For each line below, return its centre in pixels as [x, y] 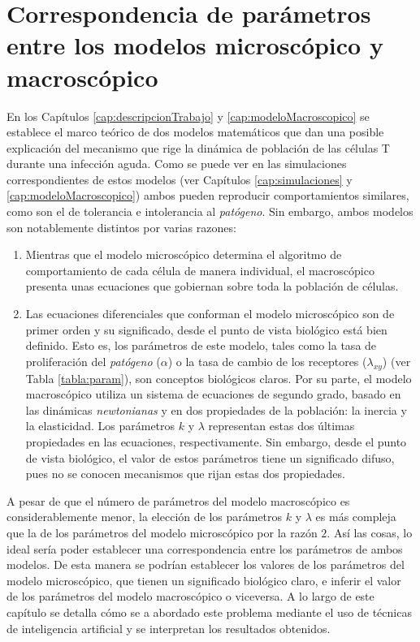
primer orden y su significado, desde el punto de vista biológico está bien [206, 329]
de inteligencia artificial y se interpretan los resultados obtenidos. [169, 628]
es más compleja [356, 517]
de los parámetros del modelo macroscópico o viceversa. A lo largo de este [191, 596]
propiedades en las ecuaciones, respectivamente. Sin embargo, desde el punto [216, 441]
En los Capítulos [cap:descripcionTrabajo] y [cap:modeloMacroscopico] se [188, 116]
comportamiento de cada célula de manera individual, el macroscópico [200, 270]
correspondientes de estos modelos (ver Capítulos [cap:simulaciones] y [180, 179]
